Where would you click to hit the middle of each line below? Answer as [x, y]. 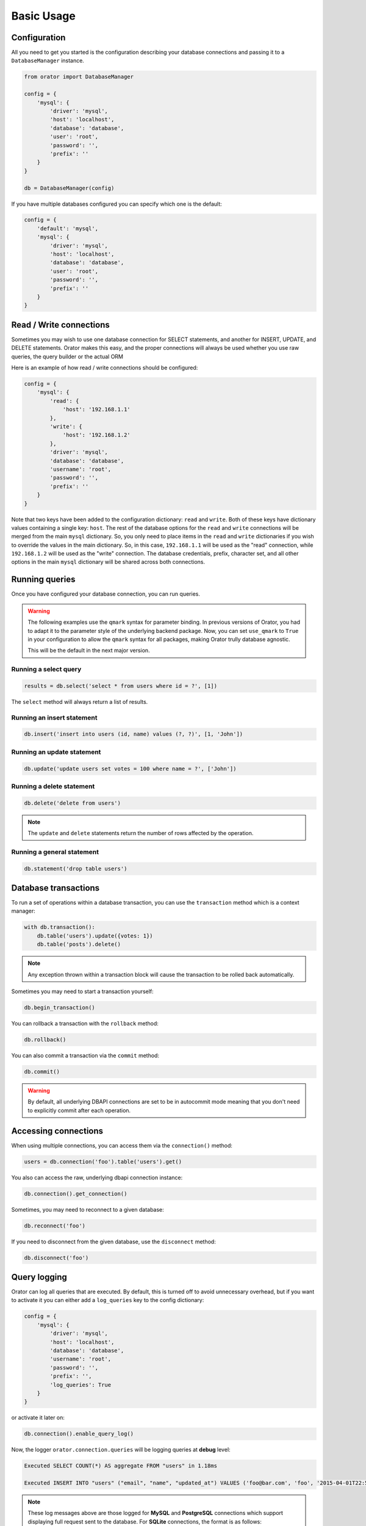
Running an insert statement [54, 717]
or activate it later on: [38, 1418]
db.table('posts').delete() [79, 944]
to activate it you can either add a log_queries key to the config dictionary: [108, 1300]
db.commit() [42, 1072]
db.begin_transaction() [60, 1007]
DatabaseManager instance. [48, 60]
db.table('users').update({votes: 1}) [95, 936]
